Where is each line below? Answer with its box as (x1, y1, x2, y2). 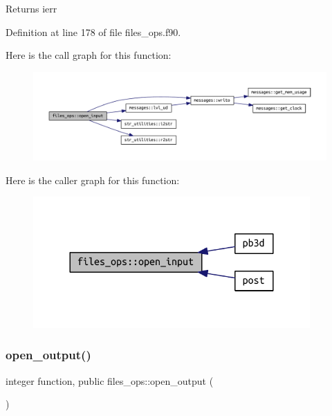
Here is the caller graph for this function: (6, 172, 180, 187)
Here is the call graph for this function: (6, 48, 172, 62)
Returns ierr (6, 1, 57, 15)
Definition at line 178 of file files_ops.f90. (6, 24, 181, 39)
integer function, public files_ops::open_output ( (6, 373, 214, 388)
